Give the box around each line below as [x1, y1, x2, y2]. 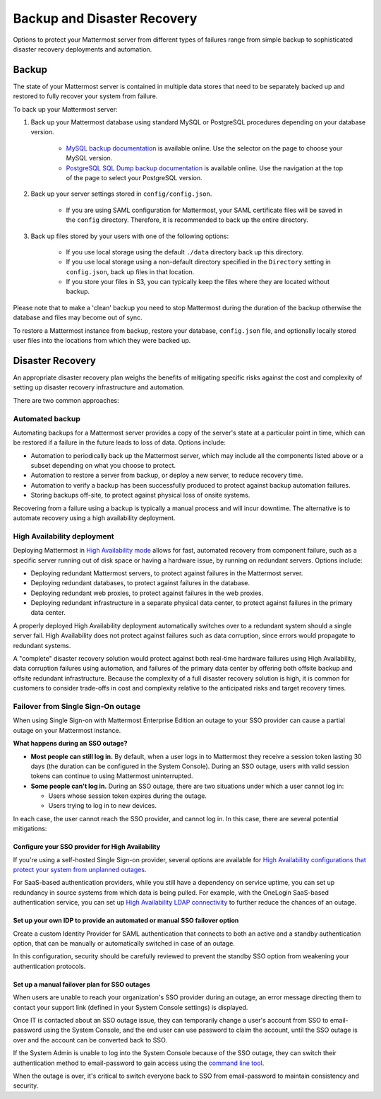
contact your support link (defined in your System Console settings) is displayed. [13, 1003, 248, 1011]
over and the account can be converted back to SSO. [13, 1035, 167, 1044]
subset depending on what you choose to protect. [30, 462, 176, 470]
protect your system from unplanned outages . [13, 866, 147, 874]
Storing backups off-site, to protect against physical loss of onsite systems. [30, 491, 250, 500]
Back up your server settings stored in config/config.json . [30, 189, 212, 198]
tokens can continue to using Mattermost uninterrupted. [30, 772, 193, 780]
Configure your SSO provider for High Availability [13, 842, 161, 851]
